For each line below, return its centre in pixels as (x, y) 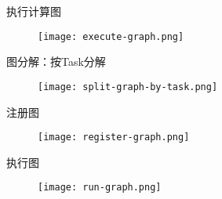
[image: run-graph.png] (100, 188)
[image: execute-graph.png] (111, 36)
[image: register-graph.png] (114, 137)
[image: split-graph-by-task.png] (128, 87)
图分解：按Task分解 (56, 62)
